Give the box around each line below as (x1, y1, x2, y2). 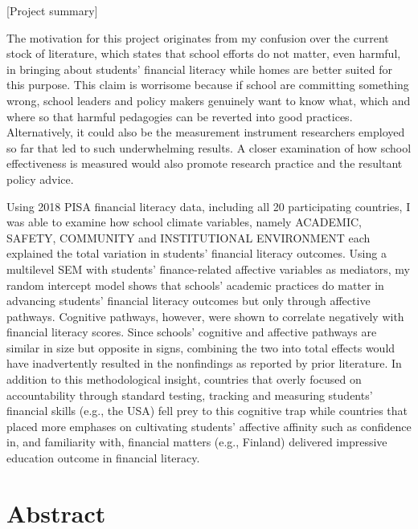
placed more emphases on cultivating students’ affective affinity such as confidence (6, 417, 412, 434)
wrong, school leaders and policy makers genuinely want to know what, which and (6, 92, 411, 108)
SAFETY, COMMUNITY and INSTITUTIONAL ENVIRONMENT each (6, 229, 371, 246)
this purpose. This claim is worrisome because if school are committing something (6, 76, 409, 93)
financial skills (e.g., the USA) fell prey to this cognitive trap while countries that (6, 402, 408, 419)
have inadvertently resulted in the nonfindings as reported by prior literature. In (6, 355, 402, 372)
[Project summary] (6, 2, 98, 18)
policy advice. (6, 170, 74, 187)
